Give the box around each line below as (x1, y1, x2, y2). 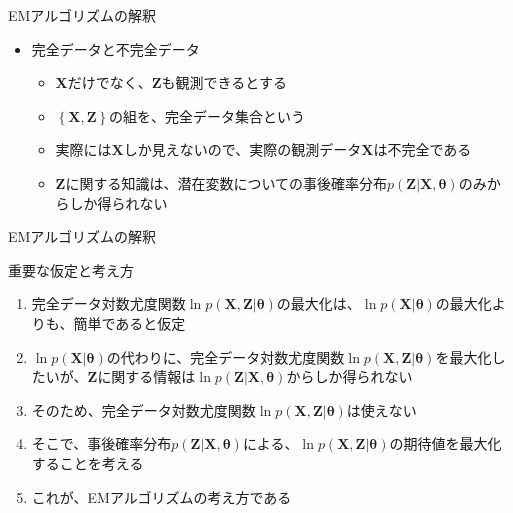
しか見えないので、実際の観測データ (123, 139, 362, 160)
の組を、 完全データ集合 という (109, 105, 306, 126)
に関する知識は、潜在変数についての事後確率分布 (65, 172, 388, 193)
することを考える (31, 452, 144, 473)
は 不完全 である (373, 139, 472, 160)
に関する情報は (97, 366, 196, 387)
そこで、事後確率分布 (31, 433, 172, 454)
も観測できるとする (161, 72, 287, 93)
